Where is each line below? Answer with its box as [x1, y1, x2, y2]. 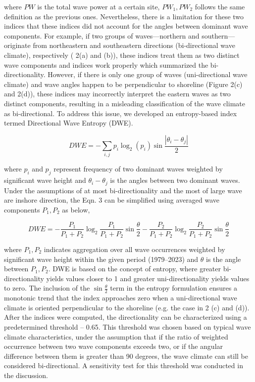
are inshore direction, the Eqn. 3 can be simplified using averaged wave [4, 195, 219, 205]
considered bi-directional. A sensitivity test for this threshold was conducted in [4, 360, 243, 371]
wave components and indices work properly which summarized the [4, 59, 208, 70]
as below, [62, 204, 90, 214]
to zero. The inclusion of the [4, 283, 90, 293]
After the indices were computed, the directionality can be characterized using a [4, 312, 247, 322]
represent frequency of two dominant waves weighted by [53, 164, 223, 174]
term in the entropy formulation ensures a [110, 283, 237, 293]
